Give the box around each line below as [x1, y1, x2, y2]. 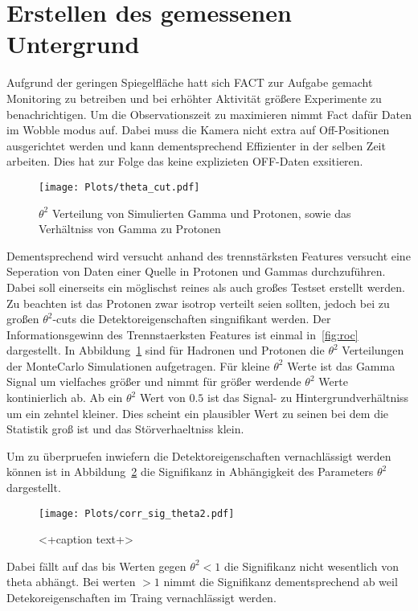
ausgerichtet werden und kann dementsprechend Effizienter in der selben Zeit [6, 137, 386, 154]
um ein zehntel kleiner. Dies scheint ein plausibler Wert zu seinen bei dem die [6, 404, 389, 421]
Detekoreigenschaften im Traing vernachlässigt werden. [6, 589, 277, 606]
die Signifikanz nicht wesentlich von [223, 557, 399, 574]
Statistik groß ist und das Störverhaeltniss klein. [6, 420, 244, 437]
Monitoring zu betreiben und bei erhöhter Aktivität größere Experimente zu [6, 89, 382, 106]
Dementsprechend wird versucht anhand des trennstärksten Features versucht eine [6, 247, 411, 264]
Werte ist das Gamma [287, 357, 395, 374]
